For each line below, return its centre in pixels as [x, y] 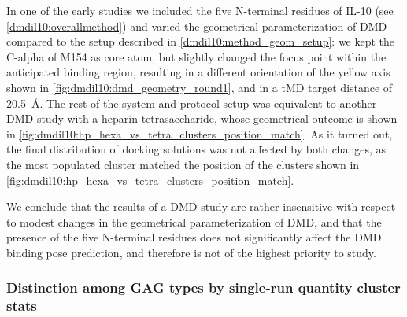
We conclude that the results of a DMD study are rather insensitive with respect [201, 206]
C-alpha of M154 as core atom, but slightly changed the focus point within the [196, 56]
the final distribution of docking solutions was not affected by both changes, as [196, 149]
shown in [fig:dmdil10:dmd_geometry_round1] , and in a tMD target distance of [200, 87]
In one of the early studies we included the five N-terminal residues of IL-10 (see [200, 10]
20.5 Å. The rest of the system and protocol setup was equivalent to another [192, 103]
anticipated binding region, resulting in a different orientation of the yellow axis [198, 72]
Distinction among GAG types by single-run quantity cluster [203, 288]
